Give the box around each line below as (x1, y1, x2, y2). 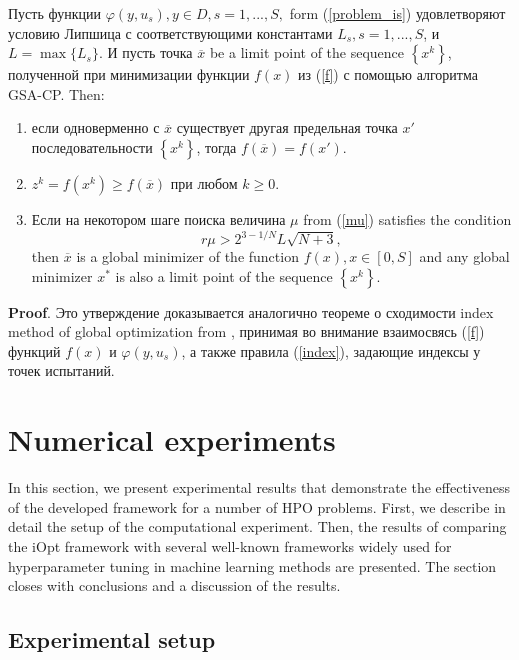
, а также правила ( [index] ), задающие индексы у (181, 340, 481, 361)
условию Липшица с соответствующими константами (8, 22, 333, 43)
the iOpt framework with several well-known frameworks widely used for (8, 535, 452, 556)
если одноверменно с (31, 117, 160, 138)
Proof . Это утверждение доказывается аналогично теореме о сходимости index (8, 301, 494, 322)
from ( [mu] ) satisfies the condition (303, 208, 512, 229)
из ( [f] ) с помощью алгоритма (298, 64, 478, 85)
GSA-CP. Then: (8, 83, 105, 104)
